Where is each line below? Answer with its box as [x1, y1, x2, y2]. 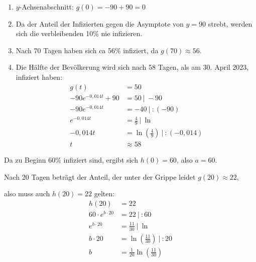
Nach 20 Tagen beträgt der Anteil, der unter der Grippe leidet [4, 171, 196, 182]
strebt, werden [208, 18, 252, 29]
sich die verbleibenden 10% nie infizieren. [16, 28, 143, 39]
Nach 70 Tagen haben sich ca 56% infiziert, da [16, 45, 159, 55]
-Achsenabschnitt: [19, 2, 74, 12]
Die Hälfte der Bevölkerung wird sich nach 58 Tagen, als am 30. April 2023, [16, 62, 249, 72]
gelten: [94, 188, 115, 199]
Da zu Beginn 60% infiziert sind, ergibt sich [4, 155, 139, 165]
